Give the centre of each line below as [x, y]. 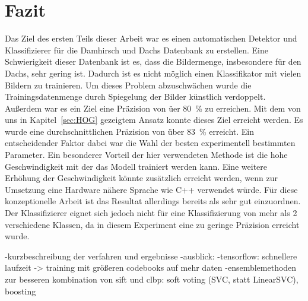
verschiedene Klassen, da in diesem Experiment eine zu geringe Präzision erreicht [152, 224]
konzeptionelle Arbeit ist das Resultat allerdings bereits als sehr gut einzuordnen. [153, 201]
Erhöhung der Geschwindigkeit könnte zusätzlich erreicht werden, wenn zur [141, 178]
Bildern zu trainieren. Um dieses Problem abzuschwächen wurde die [128, 85]
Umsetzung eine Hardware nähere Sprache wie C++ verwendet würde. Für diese [151, 189]
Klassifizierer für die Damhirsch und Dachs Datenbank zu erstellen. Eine [136, 50]
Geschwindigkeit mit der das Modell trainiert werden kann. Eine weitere [136, 166]
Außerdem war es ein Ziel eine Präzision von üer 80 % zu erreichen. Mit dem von [153, 108]
